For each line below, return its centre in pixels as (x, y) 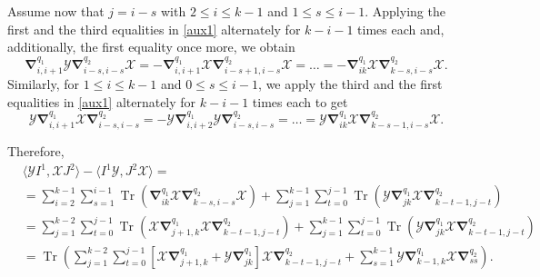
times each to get (300, 101)
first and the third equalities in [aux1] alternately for (154, 29)
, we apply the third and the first (350, 83)
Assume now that (56, 11)
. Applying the (405, 11)
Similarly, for (44, 83)
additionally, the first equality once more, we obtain (151, 47)
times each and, (401, 29)
